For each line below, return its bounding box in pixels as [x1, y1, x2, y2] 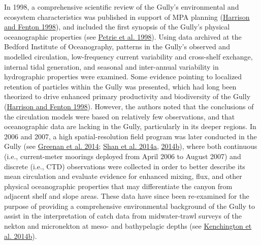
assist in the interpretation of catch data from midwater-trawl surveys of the [4, 210, 242, 221]
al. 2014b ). [4, 230, 37, 241]
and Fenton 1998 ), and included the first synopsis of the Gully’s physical [4, 21, 230, 32]
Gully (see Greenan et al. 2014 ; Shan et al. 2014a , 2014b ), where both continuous [4, 141, 257, 151]
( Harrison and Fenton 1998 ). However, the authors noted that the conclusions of [4, 101, 254, 111]
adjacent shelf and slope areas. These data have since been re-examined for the [4, 191, 249, 201]
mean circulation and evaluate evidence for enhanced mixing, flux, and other [4, 171, 242, 181]
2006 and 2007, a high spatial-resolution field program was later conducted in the [4, 131, 257, 141]
